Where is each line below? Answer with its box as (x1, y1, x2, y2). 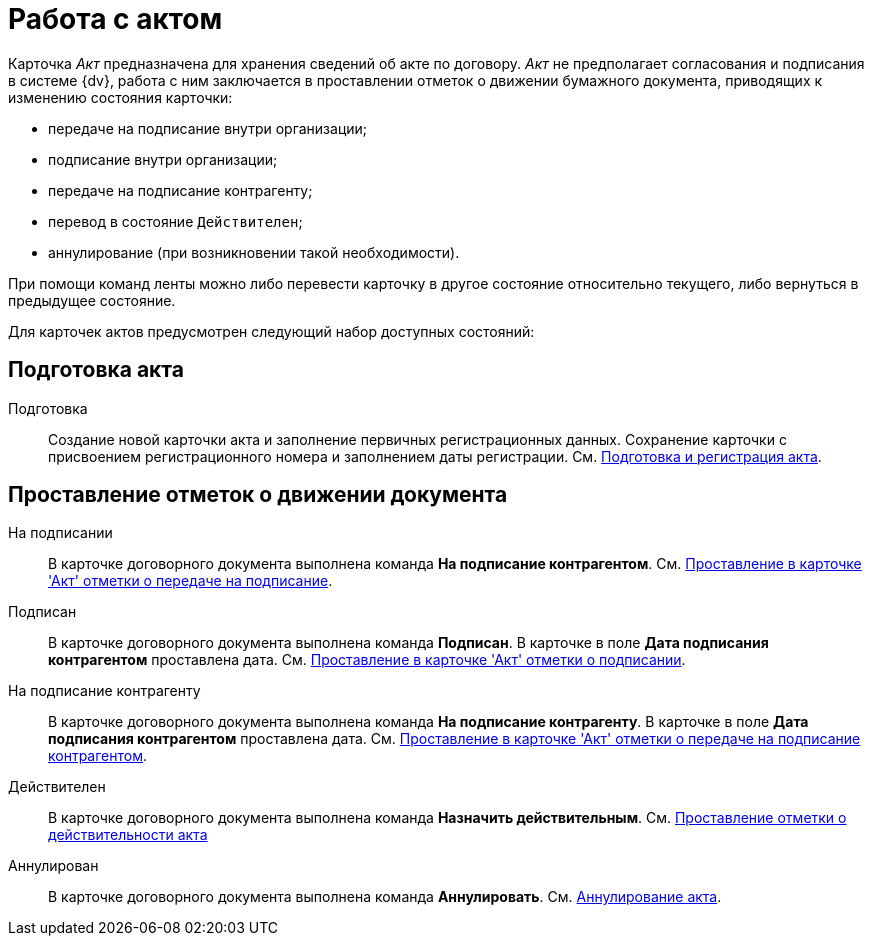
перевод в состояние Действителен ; (48, 212, 303, 230)
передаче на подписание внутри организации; (48, 119, 368, 137)
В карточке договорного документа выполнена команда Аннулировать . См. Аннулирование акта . (48, 888, 722, 906)
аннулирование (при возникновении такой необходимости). (48, 243, 460, 261)
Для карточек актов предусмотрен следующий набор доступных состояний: (8, 322, 535, 340)
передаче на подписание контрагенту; (48, 181, 313, 199)
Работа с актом (8, 2, 223, 36)
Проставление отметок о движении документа (8, 482, 508, 508)
